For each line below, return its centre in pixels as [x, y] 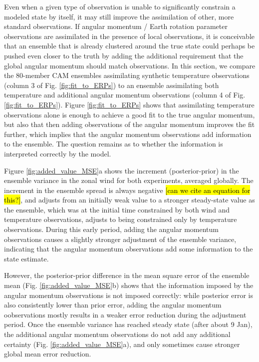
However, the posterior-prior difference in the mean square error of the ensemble [127, 275]
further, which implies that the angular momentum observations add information [128, 134]
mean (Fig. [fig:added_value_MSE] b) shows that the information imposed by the [129, 285]
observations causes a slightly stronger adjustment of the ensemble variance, [120, 239]
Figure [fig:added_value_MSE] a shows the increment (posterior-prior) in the [122, 170]
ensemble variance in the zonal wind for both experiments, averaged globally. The [129, 180]
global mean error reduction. [48, 354]
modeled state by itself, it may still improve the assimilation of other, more [119, 16]
